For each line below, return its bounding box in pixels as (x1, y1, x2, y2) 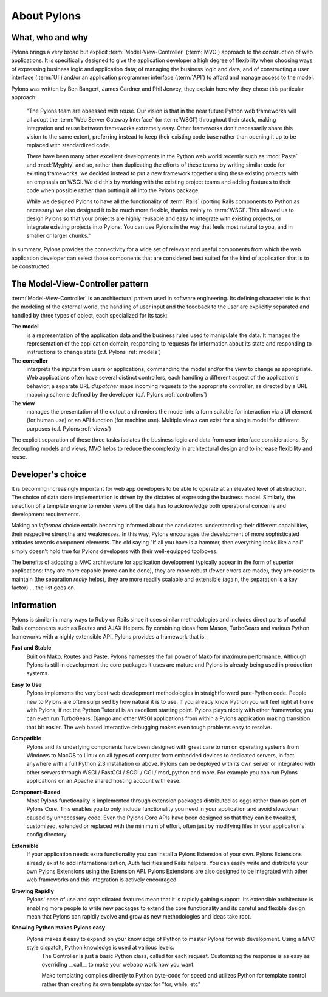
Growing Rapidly (11, 887, 54, 894)
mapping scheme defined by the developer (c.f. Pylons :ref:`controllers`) (26, 391, 208, 398)
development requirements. (11, 511, 80, 518)
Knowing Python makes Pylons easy (11, 924, 106, 931)
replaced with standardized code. (26, 141, 111, 148)
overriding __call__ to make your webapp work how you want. (41, 961, 195, 968)
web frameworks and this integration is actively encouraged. (26, 876, 179, 883)
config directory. (26, 831, 68, 838)
